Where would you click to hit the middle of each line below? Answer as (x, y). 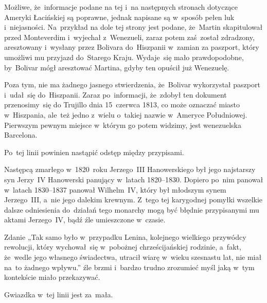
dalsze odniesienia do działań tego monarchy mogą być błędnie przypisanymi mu (132, 209)
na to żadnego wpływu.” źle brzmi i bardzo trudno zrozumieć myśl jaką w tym (129, 267)
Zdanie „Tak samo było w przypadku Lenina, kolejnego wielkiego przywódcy (125, 236)
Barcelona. (21, 135)
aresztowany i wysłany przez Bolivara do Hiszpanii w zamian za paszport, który (132, 47)
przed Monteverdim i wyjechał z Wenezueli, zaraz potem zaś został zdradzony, (129, 37)
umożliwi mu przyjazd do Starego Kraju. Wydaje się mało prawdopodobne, (124, 57)
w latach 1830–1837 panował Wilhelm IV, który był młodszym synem (115, 189)
